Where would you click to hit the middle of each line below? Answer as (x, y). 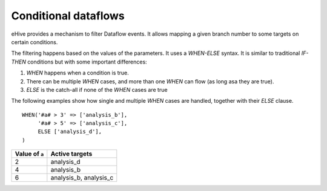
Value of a (29, 154)
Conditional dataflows (68, 16)
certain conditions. (35, 42)
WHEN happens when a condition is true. (78, 73)
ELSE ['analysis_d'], (70, 132)
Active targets (71, 154)
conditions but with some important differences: (88, 62)
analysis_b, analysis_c (82, 178)
